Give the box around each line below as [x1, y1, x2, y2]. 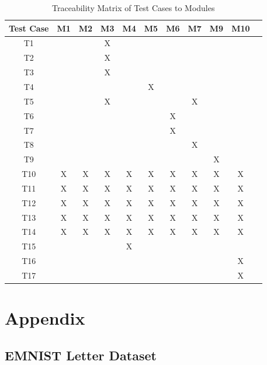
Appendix [5, 306, 85, 330]
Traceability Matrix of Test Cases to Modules [52, 2, 215, 13]
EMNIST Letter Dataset [5, 346, 157, 364]
